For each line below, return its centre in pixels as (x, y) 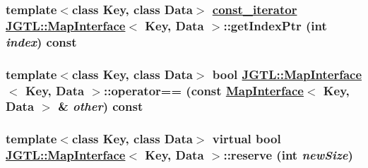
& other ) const (101, 106)
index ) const (41, 41)
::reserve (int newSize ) (288, 155)
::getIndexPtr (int (275, 25)
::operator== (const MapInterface (204, 90)
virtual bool (247, 139)
